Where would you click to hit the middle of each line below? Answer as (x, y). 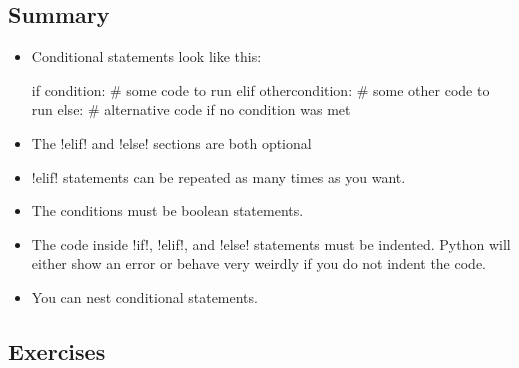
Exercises (57, 350)
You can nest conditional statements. (144, 296)
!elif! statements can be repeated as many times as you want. (218, 176)
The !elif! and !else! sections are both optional (171, 142)
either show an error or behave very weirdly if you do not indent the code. (258, 263)
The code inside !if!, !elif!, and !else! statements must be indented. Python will (271, 243)
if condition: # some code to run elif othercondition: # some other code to (260, 89)
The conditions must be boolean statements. (167, 210)
